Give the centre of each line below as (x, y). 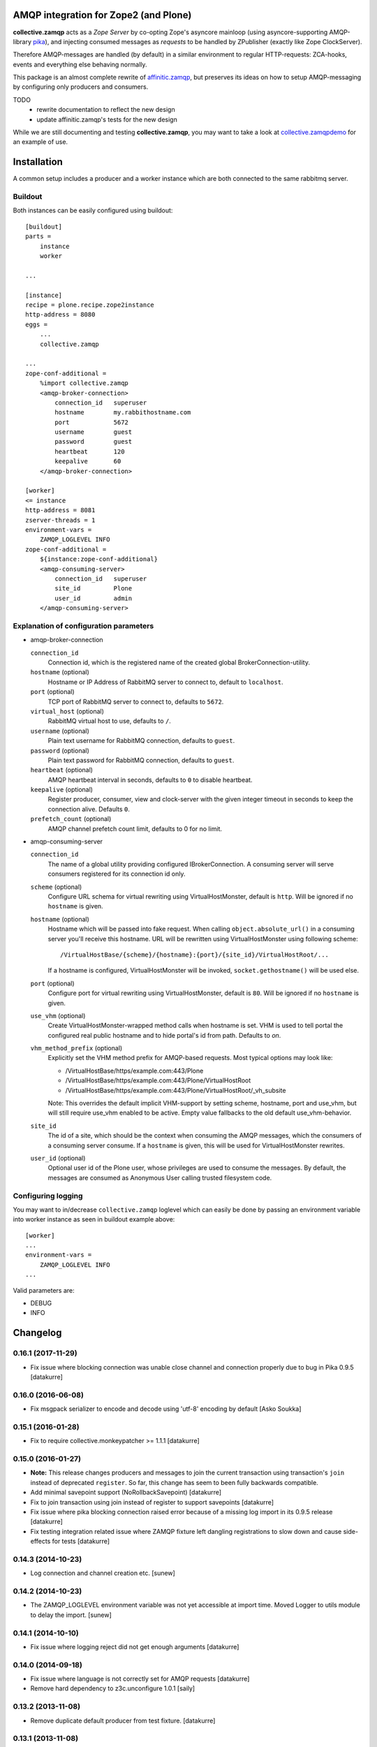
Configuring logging (48, 1196)
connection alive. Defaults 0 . (89, 809)
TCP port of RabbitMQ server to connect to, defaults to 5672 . (136, 702)
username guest (94, 432)
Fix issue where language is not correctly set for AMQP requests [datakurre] (140, 1679)
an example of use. (40, 142)
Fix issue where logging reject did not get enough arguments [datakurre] (135, 1646)
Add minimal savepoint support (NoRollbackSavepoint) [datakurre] (126, 1493)
